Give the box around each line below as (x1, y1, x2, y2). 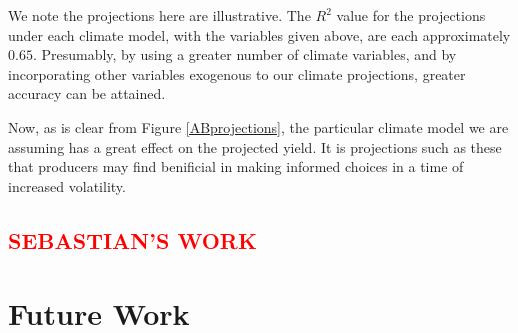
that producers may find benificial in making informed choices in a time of (8, 156, 464, 177)
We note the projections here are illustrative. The (8, 5, 311, 25)
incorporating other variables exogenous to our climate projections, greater (8, 63, 466, 84)
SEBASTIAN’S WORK (8, 224, 257, 255)
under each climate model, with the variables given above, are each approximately (8, 24, 511, 45)
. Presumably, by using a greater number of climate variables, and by (32, 44, 457, 65)
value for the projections (336, 5, 486, 25)
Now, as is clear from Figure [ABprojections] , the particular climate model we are (8, 116, 509, 137)
